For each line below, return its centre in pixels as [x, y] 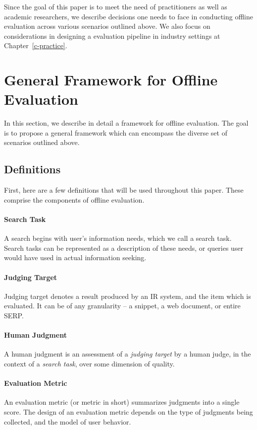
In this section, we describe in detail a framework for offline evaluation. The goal [126, 123]
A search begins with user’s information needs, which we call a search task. [118, 238]
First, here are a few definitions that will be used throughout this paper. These [124, 190]
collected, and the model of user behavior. [68, 421]
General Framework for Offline [111, 80]
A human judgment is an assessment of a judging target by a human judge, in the [128, 354]
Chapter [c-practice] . [36, 45]
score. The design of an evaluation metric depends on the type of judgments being [128, 411]
